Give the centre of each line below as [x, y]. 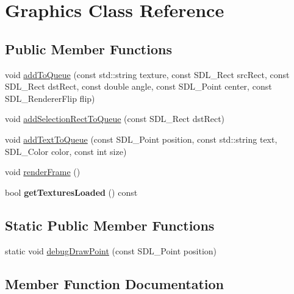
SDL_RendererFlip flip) [50, 98]
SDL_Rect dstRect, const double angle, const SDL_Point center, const [138, 86]
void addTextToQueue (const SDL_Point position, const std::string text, [141, 139]
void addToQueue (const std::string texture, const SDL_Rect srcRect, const [147, 74]
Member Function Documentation [115, 283]
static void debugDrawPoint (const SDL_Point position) [111, 250]
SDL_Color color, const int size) [66, 151]
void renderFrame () [43, 172]
